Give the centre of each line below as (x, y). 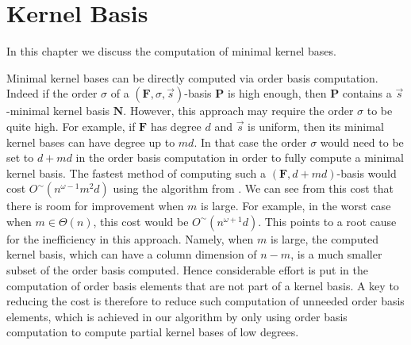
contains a (367, 93)
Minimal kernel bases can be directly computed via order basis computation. (192, 77)
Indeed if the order (52, 93)
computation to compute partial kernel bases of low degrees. (153, 332)
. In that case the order (250, 142)
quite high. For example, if (71, 126)
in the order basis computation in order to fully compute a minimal (240, 157)
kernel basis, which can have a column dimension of (132, 254)
